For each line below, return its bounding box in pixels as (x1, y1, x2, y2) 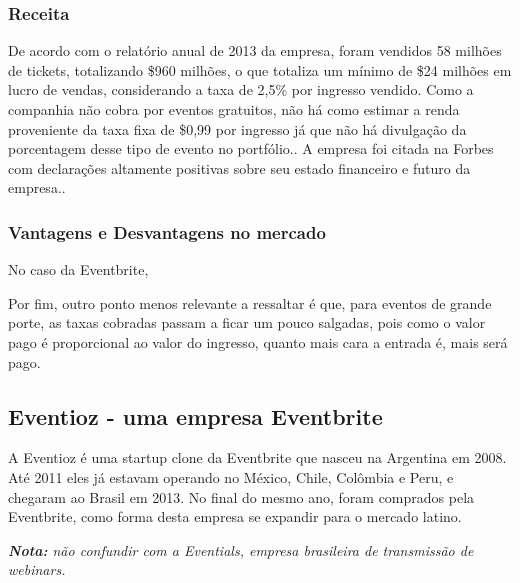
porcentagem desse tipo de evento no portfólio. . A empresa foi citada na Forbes (8, 138, 494, 159)
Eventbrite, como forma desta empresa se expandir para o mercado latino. (8, 506, 462, 527)
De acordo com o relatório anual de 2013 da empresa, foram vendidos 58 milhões (8, 40, 502, 61)
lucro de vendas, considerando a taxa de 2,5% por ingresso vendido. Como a (8, 79, 474, 100)
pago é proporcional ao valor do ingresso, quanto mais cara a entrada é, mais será (8, 331, 508, 352)
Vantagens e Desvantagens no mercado (8, 219, 326, 244)
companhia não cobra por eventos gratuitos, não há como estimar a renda (8, 99, 460, 119)
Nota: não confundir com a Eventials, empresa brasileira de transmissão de (8, 539, 474, 560)
